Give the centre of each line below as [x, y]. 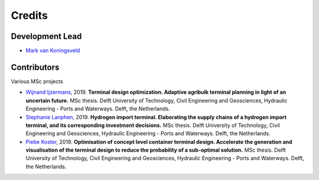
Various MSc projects [37, 81]
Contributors [35, 67]
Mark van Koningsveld [53, 51]
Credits [30, 15]
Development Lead [46, 36]
